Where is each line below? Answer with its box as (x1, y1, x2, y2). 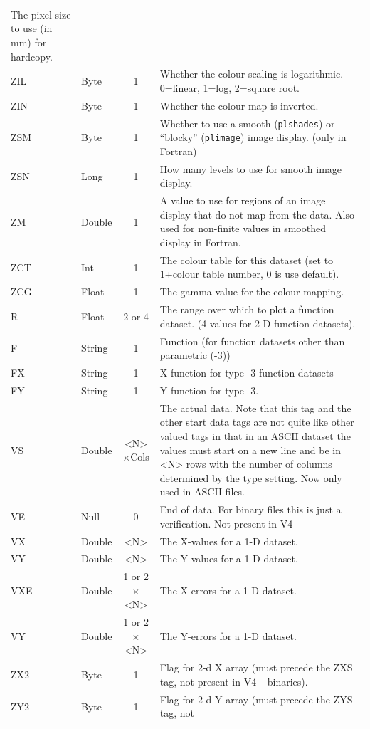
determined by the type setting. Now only (159, 470, 342, 485)
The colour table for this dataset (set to (159, 252, 334, 267)
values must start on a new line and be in (159, 442, 341, 457)
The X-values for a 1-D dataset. (159, 533, 298, 548)
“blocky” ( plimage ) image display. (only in (159, 130, 347, 145)
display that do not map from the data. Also (159, 206, 354, 221)
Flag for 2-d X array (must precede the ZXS (159, 660, 353, 675)
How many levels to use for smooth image (159, 161, 342, 176)
